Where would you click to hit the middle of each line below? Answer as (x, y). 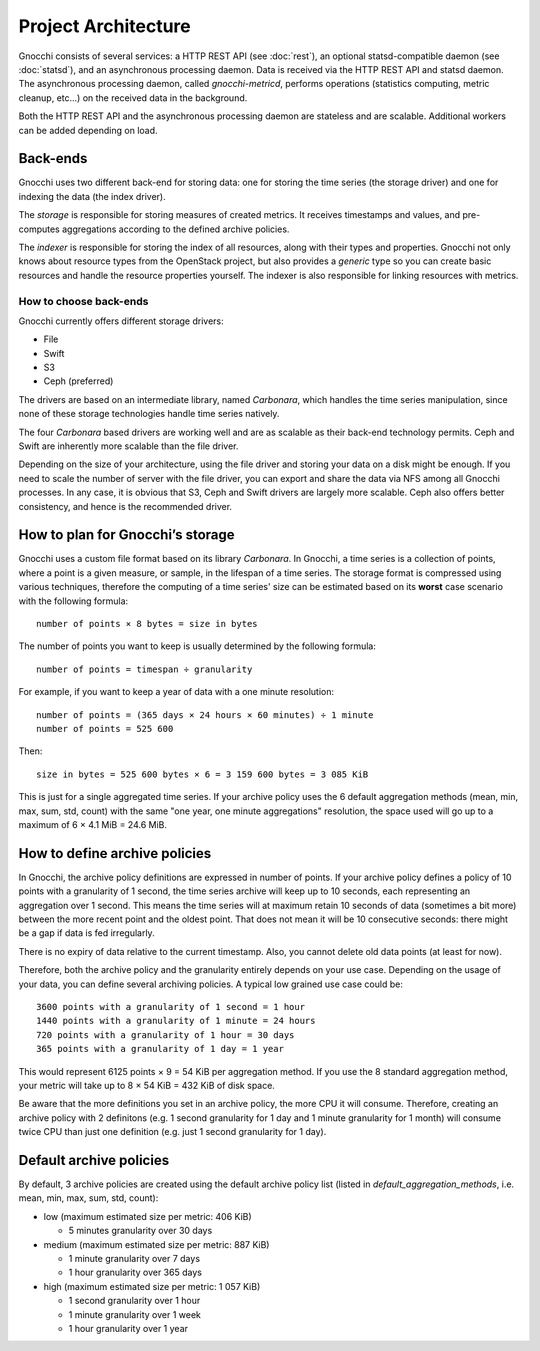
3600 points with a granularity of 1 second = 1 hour (170, 1006)
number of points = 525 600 (105, 728)
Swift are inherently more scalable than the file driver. (128, 446)
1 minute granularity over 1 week (135, 1314)
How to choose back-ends (83, 301)
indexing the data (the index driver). (92, 196)
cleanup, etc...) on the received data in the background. (133, 97)
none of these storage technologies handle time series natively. (149, 414)
